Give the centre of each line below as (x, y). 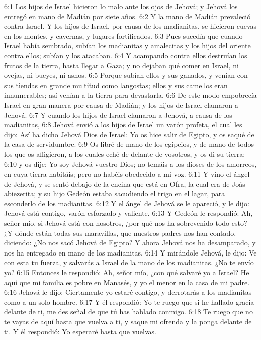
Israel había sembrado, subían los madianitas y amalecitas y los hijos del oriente (127, 46)
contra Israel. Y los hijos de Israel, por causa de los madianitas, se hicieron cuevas (130, 26)
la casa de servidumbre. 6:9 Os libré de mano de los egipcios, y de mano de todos (129, 144)
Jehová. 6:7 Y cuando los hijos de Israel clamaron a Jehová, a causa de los (118, 114)
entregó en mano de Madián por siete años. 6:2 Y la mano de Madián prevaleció (127, 16)
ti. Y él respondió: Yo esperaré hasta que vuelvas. (80, 331)
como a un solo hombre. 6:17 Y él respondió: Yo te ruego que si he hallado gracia (129, 302)
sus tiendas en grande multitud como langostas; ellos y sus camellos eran (116, 85)
